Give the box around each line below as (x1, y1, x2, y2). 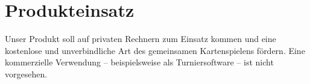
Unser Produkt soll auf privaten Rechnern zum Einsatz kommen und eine (5, 32, 276, 45)
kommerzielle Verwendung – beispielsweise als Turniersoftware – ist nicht (5, 56, 274, 68)
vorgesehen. (5, 67, 48, 80)
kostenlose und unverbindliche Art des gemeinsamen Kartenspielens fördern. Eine (5, 44, 305, 56)
